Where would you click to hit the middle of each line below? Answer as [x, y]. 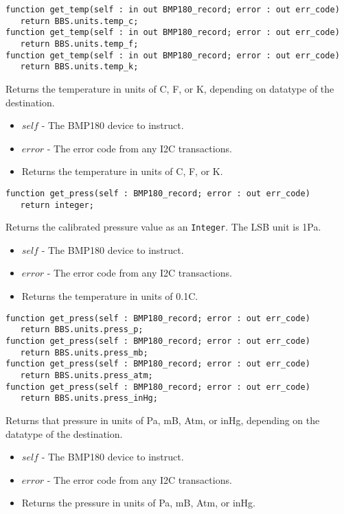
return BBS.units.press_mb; [84, 352]
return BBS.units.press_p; [82, 330]
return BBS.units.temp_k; [79, 67]
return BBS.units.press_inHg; [89, 398]
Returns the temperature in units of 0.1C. [110, 296]
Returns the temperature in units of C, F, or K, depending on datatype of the [170, 88]
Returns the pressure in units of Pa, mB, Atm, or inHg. [138, 503]
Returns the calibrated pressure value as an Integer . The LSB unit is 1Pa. [163, 227]
